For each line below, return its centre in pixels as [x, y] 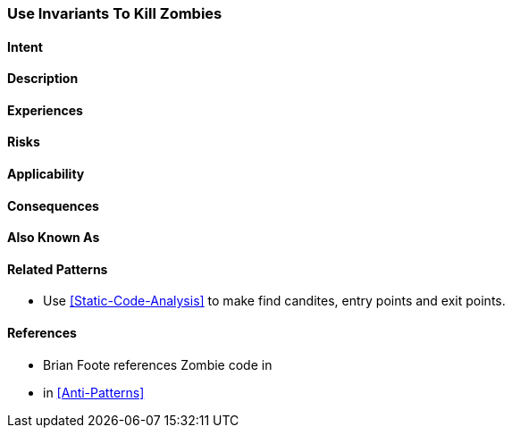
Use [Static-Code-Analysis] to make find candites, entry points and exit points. [274, 301]
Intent [25, 46]
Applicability [46, 174]
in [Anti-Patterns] [94, 392]
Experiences [45, 110]
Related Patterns [58, 269]
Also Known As [54, 238]
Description [43, 79]
